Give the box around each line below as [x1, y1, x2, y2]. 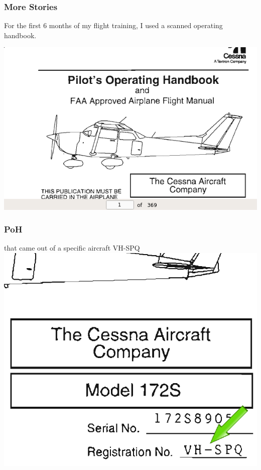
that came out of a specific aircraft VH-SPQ [4, 243, 140, 253]
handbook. [4, 30, 37, 40]
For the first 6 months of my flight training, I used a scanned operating [4, 20, 223, 31]
